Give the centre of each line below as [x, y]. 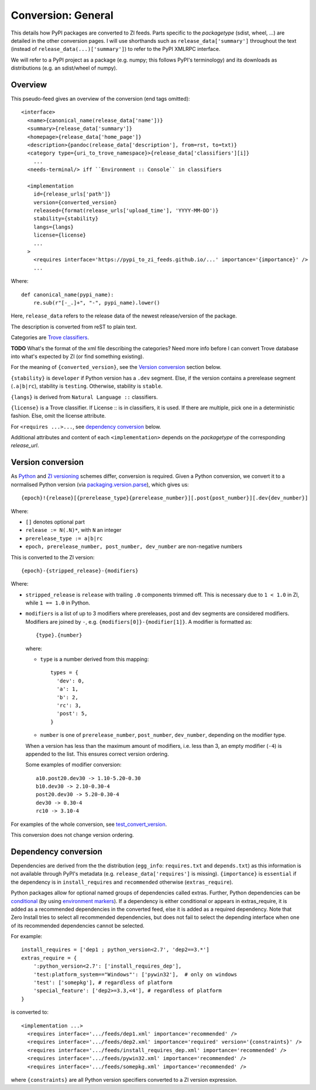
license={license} [60, 235]
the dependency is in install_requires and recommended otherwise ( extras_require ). [122, 882]
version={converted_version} [75, 202]
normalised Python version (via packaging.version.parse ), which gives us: [100, 484]
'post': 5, [72, 714]
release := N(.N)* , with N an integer [73, 530]
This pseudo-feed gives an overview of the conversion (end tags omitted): [100, 99]
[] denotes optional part [55, 522]
